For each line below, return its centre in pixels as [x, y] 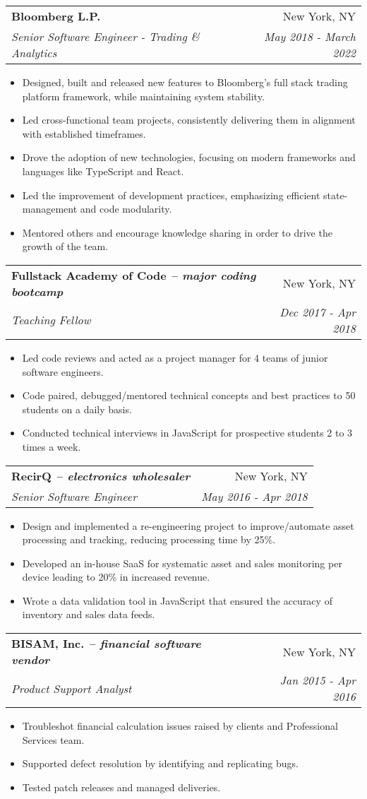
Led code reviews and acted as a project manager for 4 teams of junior [175, 357]
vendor [31, 660]
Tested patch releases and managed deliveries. [121, 787]
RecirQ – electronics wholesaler [101, 475]
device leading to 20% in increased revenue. [116, 577]
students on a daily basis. [77, 409]
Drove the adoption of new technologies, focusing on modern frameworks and [189, 157]
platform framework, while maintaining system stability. [143, 96]
